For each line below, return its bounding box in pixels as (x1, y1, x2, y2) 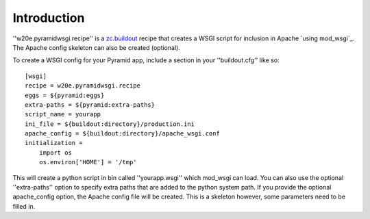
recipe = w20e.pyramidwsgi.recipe (25, 82, 140, 90)
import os (38, 149, 72, 157)
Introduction (12, 10, 85, 25)
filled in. (12, 202, 36, 210)
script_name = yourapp (25, 110, 101, 118)
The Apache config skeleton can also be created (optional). (12, 43, 181, 51)
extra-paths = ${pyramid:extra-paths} (25, 101, 156, 109)
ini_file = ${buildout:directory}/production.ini (25, 120, 195, 128)
